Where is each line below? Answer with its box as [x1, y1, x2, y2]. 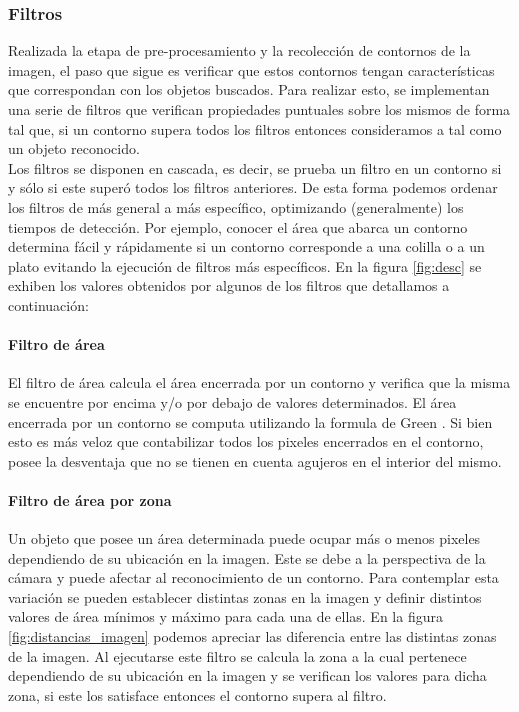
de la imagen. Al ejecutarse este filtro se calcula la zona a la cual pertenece [8, 645, 467, 666]
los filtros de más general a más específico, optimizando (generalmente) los [8, 196, 464, 217]
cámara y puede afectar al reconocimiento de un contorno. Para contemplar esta [8, 567, 499, 588]
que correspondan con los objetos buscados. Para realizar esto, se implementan [8, 79, 490, 100]
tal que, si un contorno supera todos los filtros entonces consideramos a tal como [8, 118, 502, 139]
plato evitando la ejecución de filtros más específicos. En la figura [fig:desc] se [8, 255, 482, 276]
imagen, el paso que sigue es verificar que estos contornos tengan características [8, 59, 495, 80]
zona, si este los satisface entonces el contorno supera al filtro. [8, 684, 387, 705]
